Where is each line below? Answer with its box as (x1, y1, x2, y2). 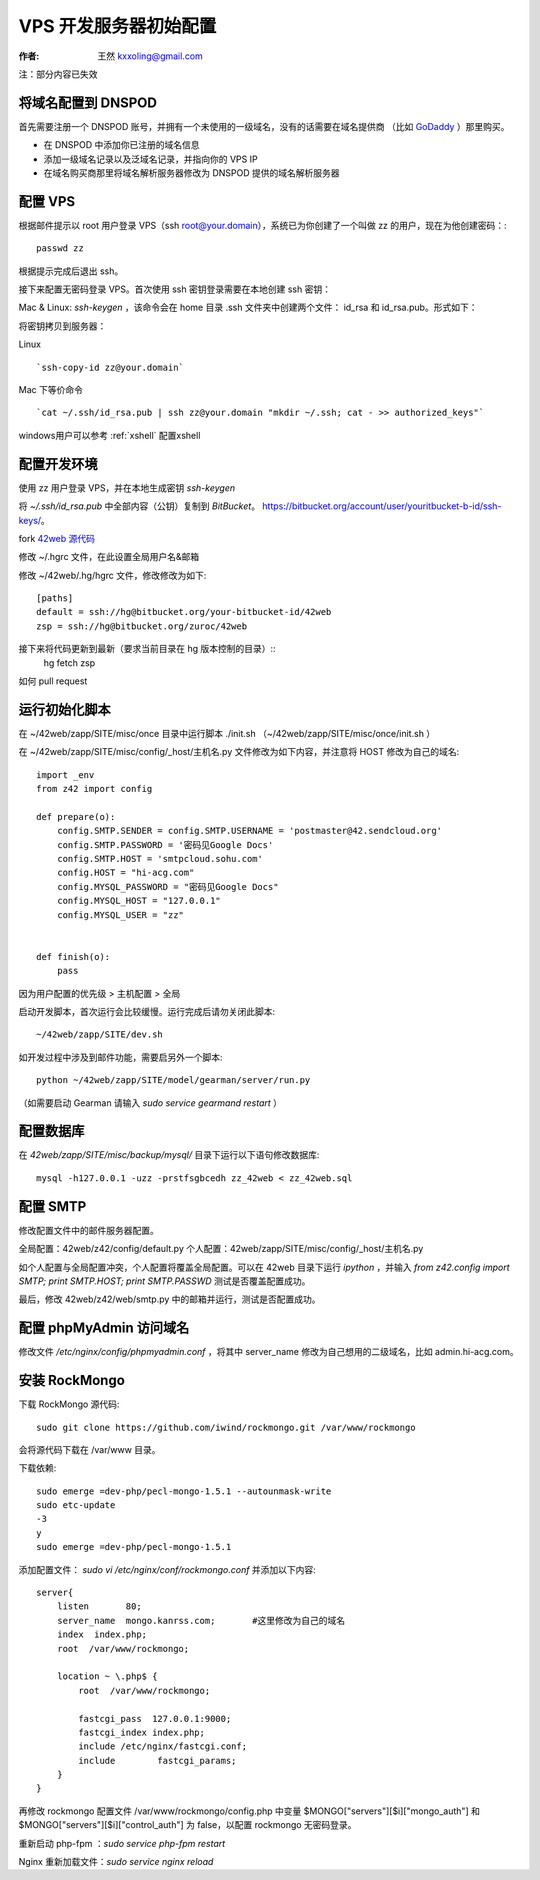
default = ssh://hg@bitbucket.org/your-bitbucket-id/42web (36, 606, 332, 618)
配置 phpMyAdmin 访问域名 (18, 1320, 190, 1337)
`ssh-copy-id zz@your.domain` (36, 361, 185, 373)
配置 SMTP (18, 1198, 87, 1215)
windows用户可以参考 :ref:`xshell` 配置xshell (18, 429, 201, 441)
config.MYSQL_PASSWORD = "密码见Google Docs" (56, 881, 279, 892)
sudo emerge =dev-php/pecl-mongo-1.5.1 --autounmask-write (36, 1485, 332, 1497)
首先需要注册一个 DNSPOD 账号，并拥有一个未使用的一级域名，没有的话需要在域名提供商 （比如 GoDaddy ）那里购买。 (18, 120, 510, 132)
